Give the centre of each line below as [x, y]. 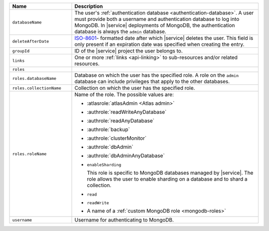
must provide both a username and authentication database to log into [157, 19]
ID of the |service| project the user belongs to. [129, 51]
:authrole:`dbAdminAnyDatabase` [126, 156]
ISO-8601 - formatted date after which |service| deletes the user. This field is [164, 38]
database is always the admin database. [120, 31]
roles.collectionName [37, 88]
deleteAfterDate [31, 41]
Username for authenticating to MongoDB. [124, 220]
